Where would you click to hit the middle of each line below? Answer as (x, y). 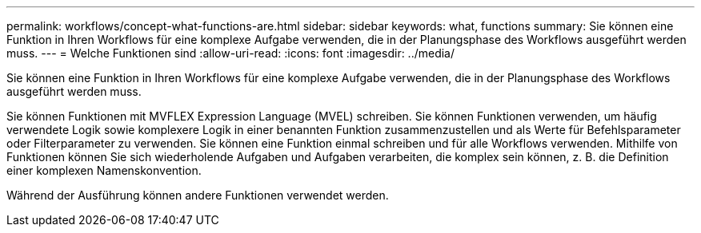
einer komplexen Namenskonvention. (104, 170)
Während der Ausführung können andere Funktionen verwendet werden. (198, 195)
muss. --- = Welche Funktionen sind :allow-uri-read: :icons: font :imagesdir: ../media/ (231, 53)
